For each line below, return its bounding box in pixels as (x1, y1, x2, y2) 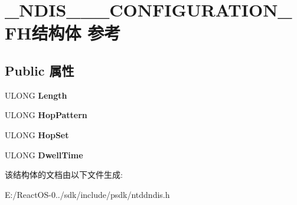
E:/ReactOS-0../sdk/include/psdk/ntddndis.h (5, 188, 170, 200)
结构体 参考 (31, 21, 121, 45)
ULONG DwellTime (5, 148, 83, 161)
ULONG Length (5, 89, 67, 101)
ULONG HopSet (5, 128, 69, 141)
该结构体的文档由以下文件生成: (5, 168, 123, 181)
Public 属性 (5, 61, 74, 79)
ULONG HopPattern (5, 109, 87, 121)
